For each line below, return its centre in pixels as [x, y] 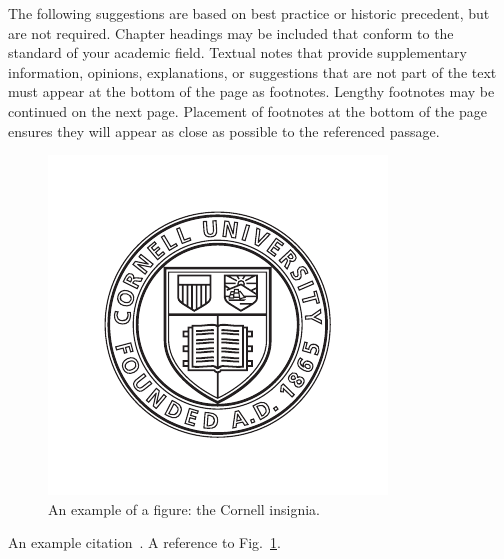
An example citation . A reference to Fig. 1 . [144, 542]
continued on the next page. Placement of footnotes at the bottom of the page [247, 110]
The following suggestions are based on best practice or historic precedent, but [249, 13]
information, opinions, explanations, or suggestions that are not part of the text [252, 71]
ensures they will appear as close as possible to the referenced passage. [224, 130]
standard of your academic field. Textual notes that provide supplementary [237, 52]
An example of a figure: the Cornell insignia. [184, 508]
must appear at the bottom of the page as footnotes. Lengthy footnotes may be [251, 91]
